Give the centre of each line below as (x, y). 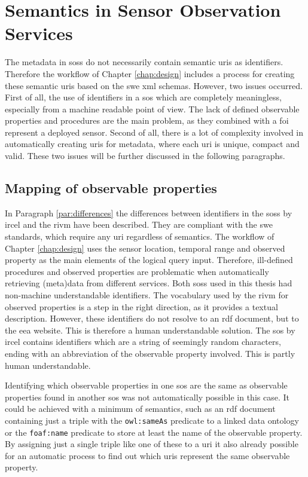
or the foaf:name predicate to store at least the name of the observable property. (154, 432)
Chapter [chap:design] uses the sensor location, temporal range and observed (145, 248)
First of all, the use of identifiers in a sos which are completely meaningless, (143, 97)
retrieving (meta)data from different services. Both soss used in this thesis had (149, 283)
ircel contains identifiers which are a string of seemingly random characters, (143, 342)
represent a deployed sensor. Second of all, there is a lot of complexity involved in (154, 132)
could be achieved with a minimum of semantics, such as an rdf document (140, 409)
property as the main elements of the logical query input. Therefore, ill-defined (149, 260)
